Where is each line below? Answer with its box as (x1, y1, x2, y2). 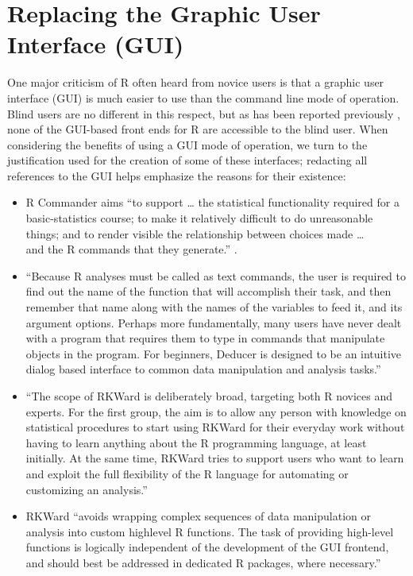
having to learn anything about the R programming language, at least (25, 434, 367, 450)
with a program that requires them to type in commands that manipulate (25, 330, 385, 346)
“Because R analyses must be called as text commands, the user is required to (25, 267, 406, 284)
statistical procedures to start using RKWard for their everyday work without (25, 419, 405, 435)
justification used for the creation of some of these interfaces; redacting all (7, 152, 368, 168)
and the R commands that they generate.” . (25, 241, 237, 257)
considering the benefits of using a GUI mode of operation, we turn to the (7, 136, 368, 153)
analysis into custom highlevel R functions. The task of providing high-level (25, 523, 394, 539)
